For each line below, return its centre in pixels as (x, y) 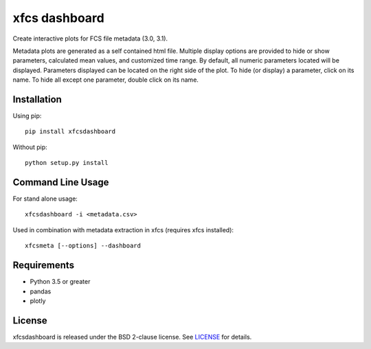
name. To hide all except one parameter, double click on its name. (106, 80)
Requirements (44, 266)
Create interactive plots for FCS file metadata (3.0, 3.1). (90, 38)
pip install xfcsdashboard (70, 132)
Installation (37, 99)
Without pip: (30, 147)
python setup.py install (67, 163)
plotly (38, 301)
